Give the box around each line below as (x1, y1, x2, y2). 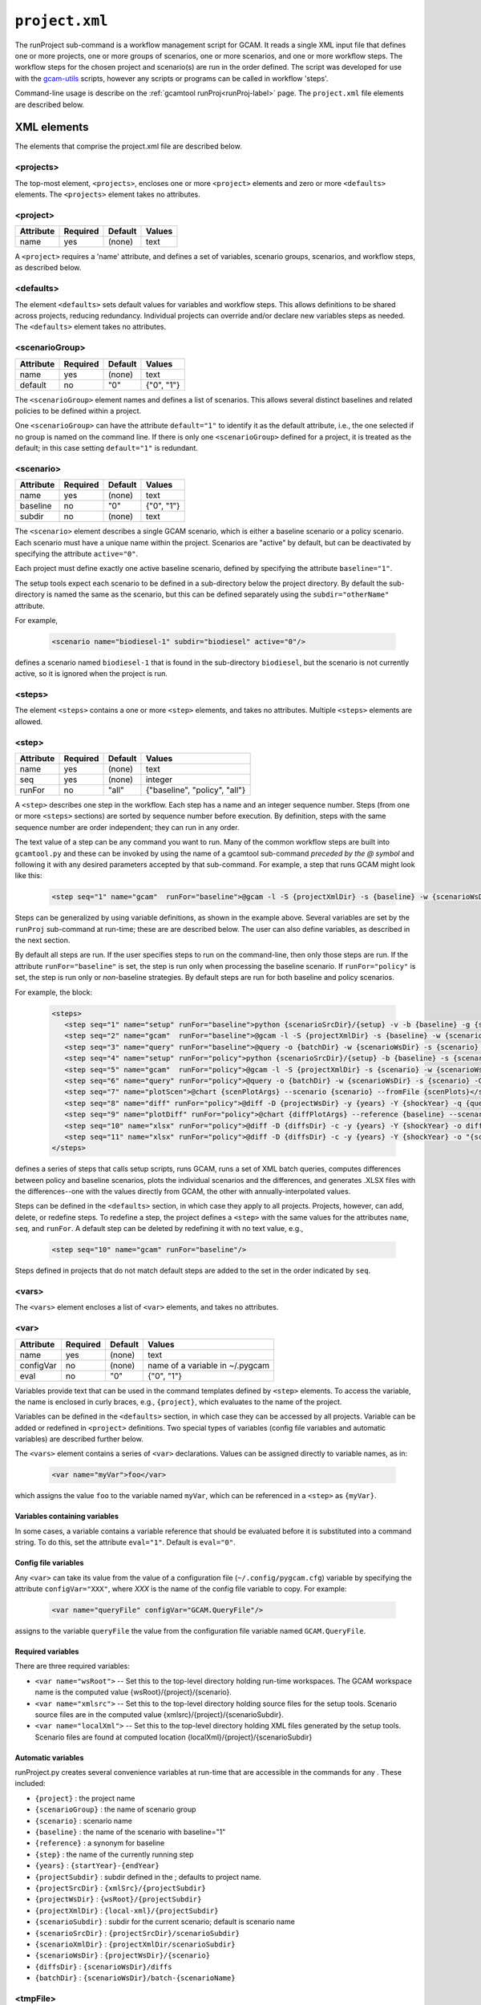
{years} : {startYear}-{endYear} (34, 1861, 160, 1870)
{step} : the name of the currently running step (34, 1849, 194, 1859)
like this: (14, 871, 42, 881)
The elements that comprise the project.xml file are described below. (14, 141, 242, 152)
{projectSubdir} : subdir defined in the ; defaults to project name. (34, 1872, 262, 1881)
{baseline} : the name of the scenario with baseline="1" (34, 1827, 226, 1837)
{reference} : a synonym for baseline (34, 1838, 165, 1848)
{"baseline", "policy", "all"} (145, 784, 246, 796)
